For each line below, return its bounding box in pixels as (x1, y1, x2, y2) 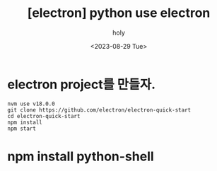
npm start (7, 125, 37, 132)
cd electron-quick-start (7, 112, 81, 119)
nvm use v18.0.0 (7, 100, 55, 107)
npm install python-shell (7, 148, 154, 164)
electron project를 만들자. (7, 76, 156, 93)
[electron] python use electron (27, 5, 211, 21)
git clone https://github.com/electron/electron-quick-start (7, 106, 192, 114)
